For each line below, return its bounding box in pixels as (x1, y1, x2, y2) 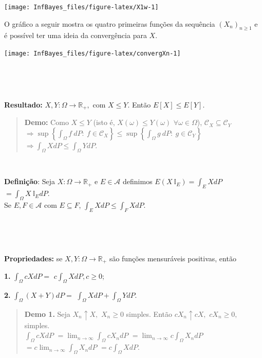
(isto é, (93, 117, 115, 128)
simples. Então (126, 308, 172, 319)
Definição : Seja (4, 176, 55, 187)
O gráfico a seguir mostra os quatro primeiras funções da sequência (4, 18, 215, 29)
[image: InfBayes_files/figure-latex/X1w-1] (4, 4, 159, 11)
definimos (123, 176, 153, 187)
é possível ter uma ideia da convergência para (4, 30, 147, 41)
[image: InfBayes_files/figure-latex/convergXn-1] (4, 50, 181, 58)
